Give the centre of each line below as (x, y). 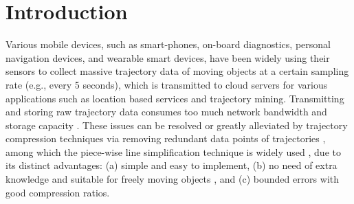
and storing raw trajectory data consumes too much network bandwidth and (166, 112)
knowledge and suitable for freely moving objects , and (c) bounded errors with (173, 179)
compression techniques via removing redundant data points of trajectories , (166, 138)
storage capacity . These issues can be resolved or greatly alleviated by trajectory (177, 125)
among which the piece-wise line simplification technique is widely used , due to (173, 151)
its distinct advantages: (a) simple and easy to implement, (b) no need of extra (172, 165)
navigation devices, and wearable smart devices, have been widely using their (168, 57)
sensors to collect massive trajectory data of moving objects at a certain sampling (177, 71)
